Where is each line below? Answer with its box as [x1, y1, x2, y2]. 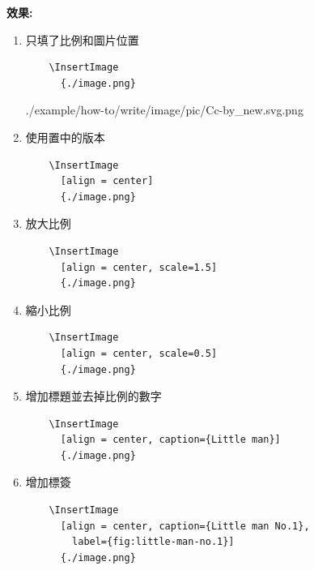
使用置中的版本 [25, 128, 105, 145]
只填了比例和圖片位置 [25, 31, 139, 48]
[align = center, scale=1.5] [60, 261, 218, 273]
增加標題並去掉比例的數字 [25, 388, 162, 405]
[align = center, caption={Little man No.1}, [60, 520, 310, 532]
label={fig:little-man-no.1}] [72, 536, 235, 548]
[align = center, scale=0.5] [60, 347, 218, 359]
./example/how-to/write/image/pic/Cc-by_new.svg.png [25, 101, 303, 118]
